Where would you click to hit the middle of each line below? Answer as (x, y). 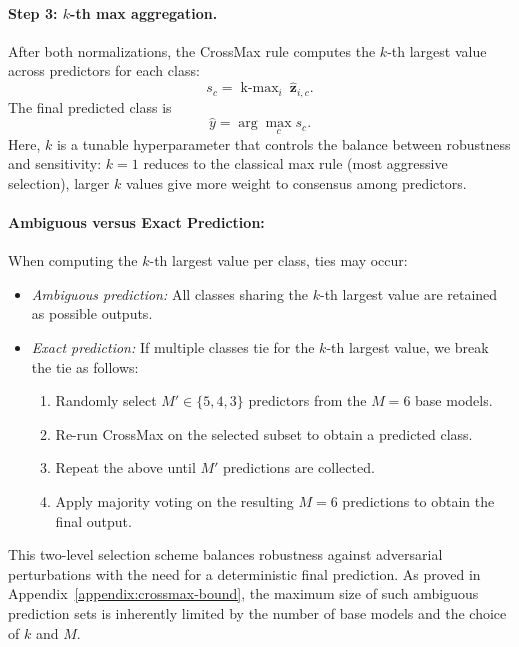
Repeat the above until (125, 467)
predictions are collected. (299, 467)
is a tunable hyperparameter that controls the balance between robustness (283, 143)
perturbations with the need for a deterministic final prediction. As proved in (244, 573)
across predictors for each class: (104, 70)
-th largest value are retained (408, 293)
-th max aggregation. (144, 12)
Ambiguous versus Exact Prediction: (136, 222)
